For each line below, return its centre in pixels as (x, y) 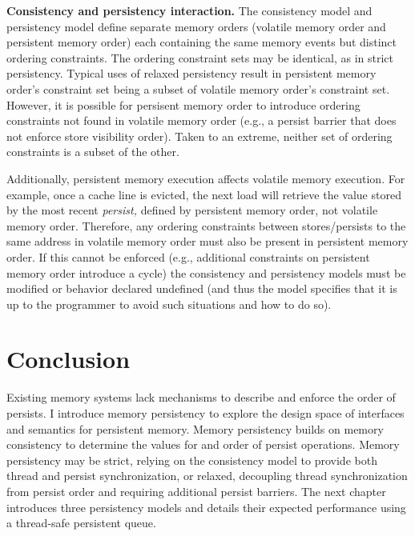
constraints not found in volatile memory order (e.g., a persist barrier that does (201, 120)
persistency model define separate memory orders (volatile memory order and (196, 26)
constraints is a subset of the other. (93, 152)
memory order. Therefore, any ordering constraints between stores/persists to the (206, 225)
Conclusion (68, 359)
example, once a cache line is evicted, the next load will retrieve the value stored (204, 194)
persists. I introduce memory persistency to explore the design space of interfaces (205, 413)
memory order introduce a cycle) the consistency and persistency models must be (206, 272)
